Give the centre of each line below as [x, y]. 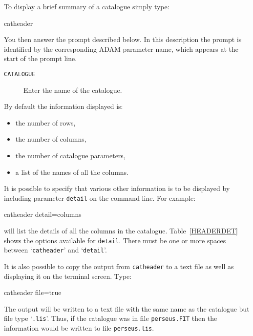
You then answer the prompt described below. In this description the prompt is [123, 39]
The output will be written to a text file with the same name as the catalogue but [127, 308]
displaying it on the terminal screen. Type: [68, 276]
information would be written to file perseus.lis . [79, 328]
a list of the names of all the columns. [72, 172]
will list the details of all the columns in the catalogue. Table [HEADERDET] [121, 231]
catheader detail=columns [43, 214]
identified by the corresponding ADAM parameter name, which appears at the [121, 49]
